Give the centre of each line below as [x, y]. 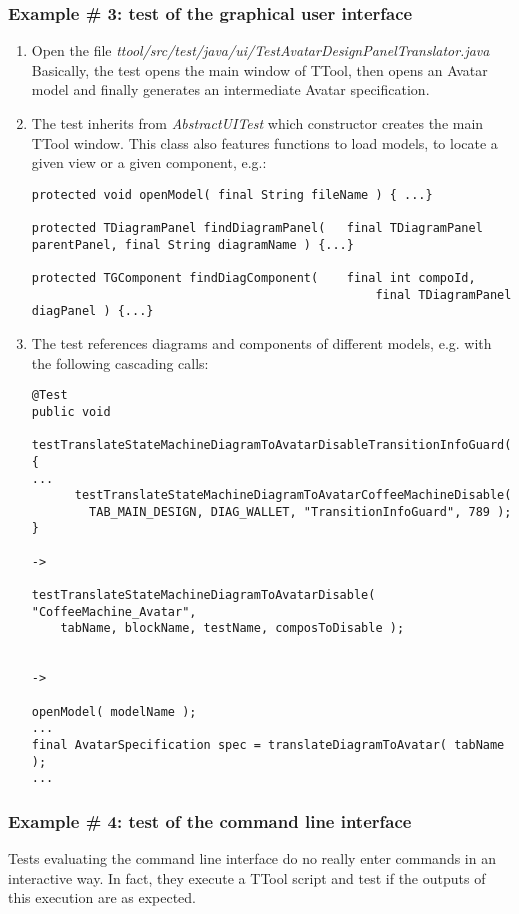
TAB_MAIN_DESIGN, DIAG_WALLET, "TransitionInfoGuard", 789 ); [300, 511]
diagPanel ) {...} [92, 311]
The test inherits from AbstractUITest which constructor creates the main [257, 123]
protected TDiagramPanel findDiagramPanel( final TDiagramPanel [257, 228]
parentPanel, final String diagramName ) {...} [192, 244]
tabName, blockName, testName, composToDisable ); [232, 628]
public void [71, 411]
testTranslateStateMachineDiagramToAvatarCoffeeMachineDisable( [293, 495]
